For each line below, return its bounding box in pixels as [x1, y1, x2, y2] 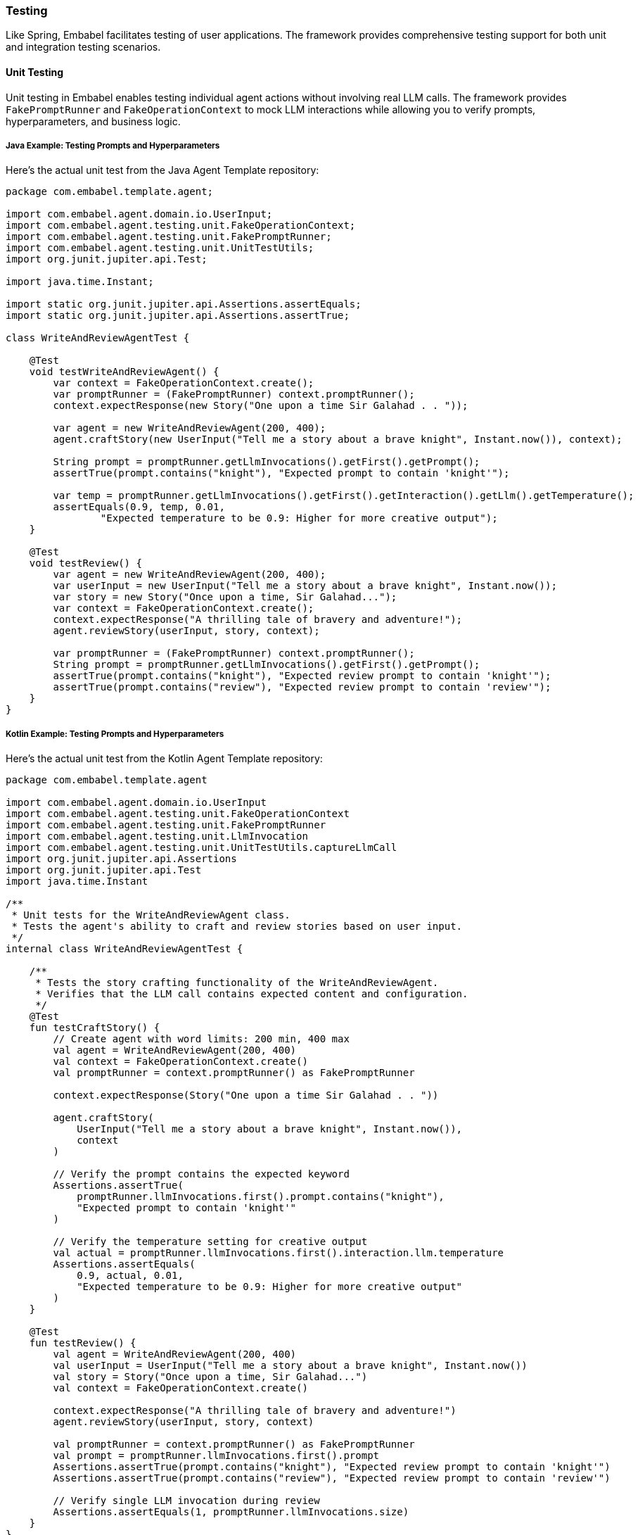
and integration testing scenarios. [6, 41, 161, 53]
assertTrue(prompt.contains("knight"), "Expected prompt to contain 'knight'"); [53, 467, 510, 479]
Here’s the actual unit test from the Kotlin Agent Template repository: [6, 752, 323, 765]
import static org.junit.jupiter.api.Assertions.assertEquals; [6, 298, 362, 310]
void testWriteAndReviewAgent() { [29, 366, 219, 378]
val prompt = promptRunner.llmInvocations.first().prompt [53, 1450, 380, 1462]
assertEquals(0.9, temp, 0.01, [53, 501, 225, 513]
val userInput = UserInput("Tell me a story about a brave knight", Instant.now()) [53, 1360, 528, 1372]
